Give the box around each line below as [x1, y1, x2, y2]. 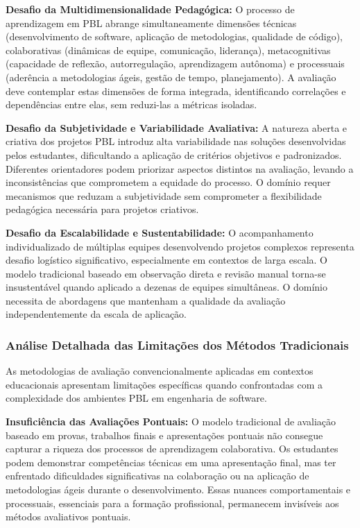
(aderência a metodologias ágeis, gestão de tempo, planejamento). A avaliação [6, 69, 336, 84]
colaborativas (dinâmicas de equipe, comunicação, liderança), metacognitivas [6, 42, 331, 57]
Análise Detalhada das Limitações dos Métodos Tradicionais [6, 336, 349, 353]
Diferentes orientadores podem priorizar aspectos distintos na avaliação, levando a [6, 161, 354, 176]
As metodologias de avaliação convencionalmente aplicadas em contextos [6, 364, 314, 378]
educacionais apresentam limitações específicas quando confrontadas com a [6, 377, 323, 391]
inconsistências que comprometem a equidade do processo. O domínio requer [6, 175, 331, 189]
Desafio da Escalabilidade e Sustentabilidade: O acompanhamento [6, 225, 314, 239]
